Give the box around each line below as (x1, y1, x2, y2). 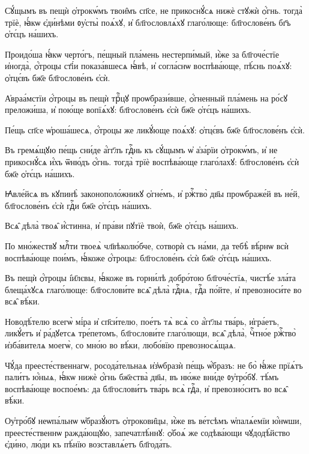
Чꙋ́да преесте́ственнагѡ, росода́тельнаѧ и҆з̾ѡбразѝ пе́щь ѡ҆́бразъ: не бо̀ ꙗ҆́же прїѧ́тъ (5, 359, 303, 371)
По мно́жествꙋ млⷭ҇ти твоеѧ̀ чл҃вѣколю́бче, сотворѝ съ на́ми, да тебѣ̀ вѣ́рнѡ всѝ (5, 239, 289, 252)
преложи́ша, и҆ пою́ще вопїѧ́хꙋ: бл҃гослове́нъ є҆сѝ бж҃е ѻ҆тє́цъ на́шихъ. (5, 103, 251, 116)
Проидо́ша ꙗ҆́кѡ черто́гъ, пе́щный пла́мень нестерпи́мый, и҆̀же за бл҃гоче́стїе (5, 47, 279, 60)
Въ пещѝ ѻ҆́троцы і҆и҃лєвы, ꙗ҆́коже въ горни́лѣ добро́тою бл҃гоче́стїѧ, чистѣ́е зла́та (5, 271, 296, 284)
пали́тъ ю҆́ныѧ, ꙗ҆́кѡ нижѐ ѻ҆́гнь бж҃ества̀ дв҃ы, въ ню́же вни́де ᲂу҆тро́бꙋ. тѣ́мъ (5, 371, 279, 383)
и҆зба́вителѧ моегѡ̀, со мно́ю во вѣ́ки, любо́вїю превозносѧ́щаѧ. (5, 339, 236, 351)
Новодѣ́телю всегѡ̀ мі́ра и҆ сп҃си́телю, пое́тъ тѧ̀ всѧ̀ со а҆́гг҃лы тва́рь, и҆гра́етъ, (5, 315, 280, 327)
